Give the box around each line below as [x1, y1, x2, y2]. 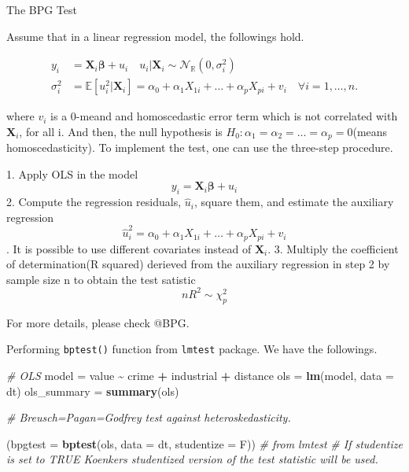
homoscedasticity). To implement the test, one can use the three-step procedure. [6, 139, 393, 156]
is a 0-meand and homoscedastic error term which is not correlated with [50, 108, 398, 124]
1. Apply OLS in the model [6, 165, 138, 182]
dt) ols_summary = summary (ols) [6, 382, 179, 399]
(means [352, 123, 388, 139]
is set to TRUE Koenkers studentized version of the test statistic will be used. [6, 451, 378, 467]
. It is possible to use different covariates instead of [6, 240, 252, 256]
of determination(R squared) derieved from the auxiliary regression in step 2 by [6, 256, 390, 272]
